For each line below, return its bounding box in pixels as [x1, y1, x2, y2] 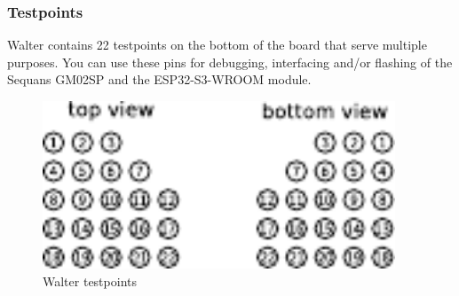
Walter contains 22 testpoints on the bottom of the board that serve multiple [7, 35, 427, 54]
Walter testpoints [43, 271, 137, 290]
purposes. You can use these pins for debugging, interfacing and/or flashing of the [7, 52, 453, 71]
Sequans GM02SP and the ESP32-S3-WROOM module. [7, 70, 312, 89]
